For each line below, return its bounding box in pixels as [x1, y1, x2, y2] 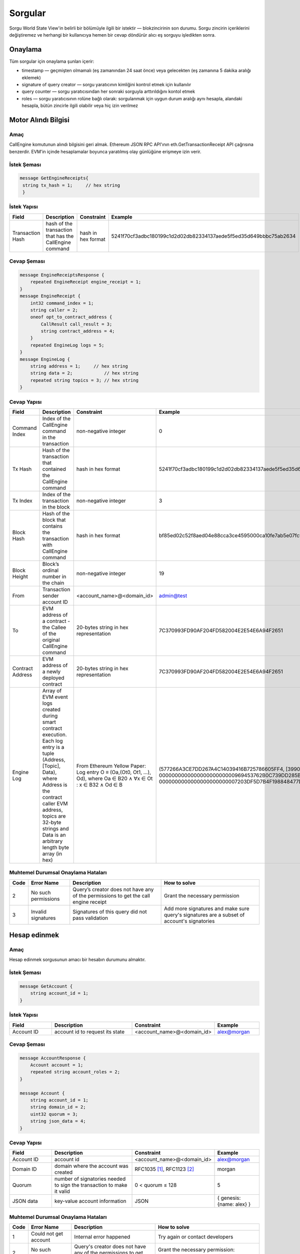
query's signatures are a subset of [164, 911, 245, 918]
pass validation [72, 914, 108, 921]
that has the [45, 232, 74, 239]
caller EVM [42, 800, 68, 807]
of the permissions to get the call [72, 892, 150, 899]
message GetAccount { [19, 984, 73, 989]
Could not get [30, 1230, 63, 1237]
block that [42, 516, 66, 523]
